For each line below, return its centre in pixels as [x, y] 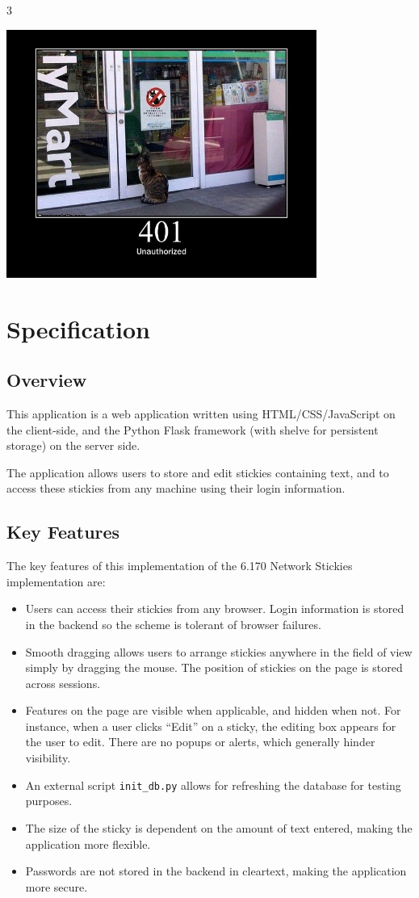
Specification [78, 328]
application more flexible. [88, 843]
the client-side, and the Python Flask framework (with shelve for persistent [193, 429]
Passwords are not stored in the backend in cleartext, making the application [216, 871]
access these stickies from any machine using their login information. [176, 488]
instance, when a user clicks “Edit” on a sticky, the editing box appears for [211, 726]
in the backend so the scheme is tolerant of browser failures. [173, 624]
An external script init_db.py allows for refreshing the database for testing [213, 785]
